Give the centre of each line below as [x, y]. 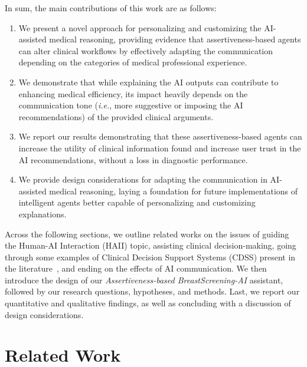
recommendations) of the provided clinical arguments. [116, 116]
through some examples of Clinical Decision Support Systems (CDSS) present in [150, 257]
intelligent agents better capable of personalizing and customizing [137, 202]
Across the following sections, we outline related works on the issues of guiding [147, 234]
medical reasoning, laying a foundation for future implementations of [174, 191]
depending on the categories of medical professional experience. [133, 62]
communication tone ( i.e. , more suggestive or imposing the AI [131, 105]
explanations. [43, 214]
